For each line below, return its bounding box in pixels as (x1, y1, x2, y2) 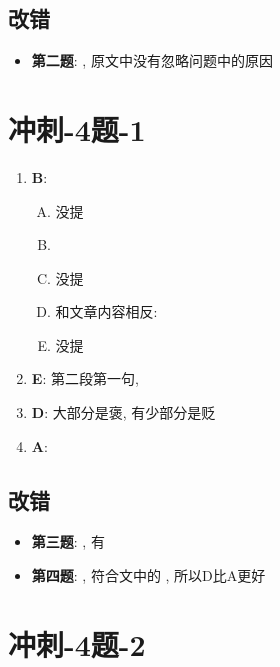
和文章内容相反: (55, 301, 158, 322)
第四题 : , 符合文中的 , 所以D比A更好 (31, 565, 266, 586)
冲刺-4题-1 (8, 108, 146, 149)
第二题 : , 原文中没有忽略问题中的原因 (31, 50, 273, 71)
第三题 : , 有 (31, 531, 105, 552)
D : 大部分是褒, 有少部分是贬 (31, 402, 216, 423)
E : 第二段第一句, (31, 368, 139, 389)
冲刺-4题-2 (8, 623, 146, 664)
